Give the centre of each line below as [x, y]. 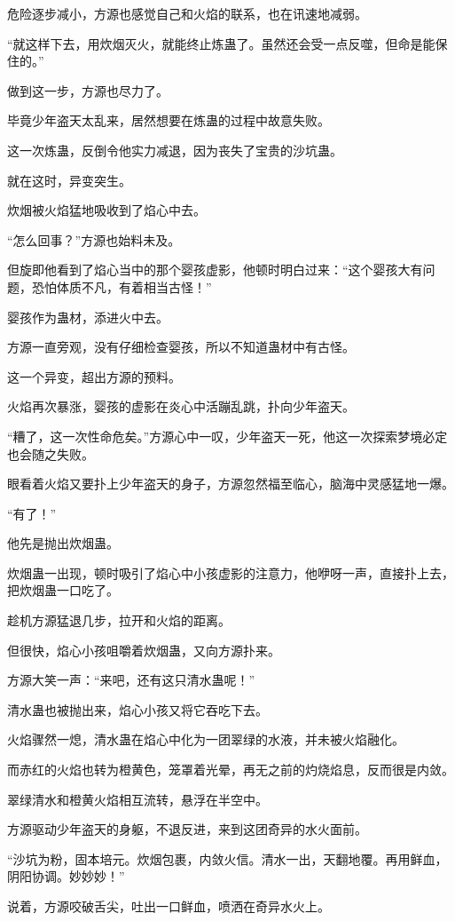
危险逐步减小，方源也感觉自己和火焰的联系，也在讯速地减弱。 [187, 13]
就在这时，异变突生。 [69, 180]
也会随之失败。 [51, 453]
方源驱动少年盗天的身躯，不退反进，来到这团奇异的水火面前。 [187, 829]
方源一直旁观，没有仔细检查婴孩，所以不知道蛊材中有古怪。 [181, 347]
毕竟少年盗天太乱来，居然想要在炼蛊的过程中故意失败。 [169, 120]
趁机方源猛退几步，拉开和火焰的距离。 [119, 620]
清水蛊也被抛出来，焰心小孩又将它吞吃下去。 [137, 709]
